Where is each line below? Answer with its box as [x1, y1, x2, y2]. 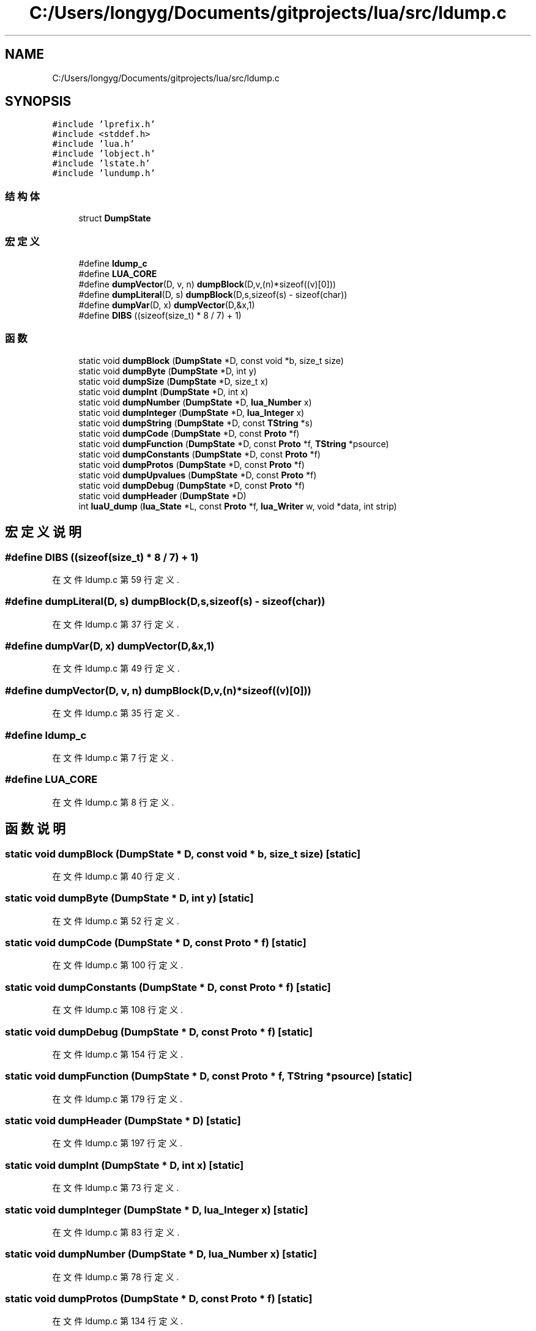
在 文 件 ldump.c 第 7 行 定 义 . [52, 752, 174, 763]
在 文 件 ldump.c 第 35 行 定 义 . [52, 708, 179, 719]
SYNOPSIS [5, 94, 72, 109]
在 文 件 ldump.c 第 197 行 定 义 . [52, 1138, 182, 1149]
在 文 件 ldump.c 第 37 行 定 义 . [52, 618, 179, 629]
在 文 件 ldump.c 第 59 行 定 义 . [52, 574, 179, 585]
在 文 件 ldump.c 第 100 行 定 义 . [52, 960, 184, 971]
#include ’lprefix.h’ [52, 119, 155, 130]
